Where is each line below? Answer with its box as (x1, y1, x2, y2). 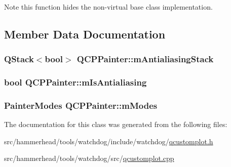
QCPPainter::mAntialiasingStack (76, 53, 214, 65)
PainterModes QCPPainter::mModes (4, 99, 158, 111)
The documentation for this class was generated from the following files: (4, 119, 227, 130)
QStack (4, 53, 34, 65)
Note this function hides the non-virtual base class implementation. (4, 2, 213, 12)
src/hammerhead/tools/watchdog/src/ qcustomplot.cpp (4, 153, 174, 163)
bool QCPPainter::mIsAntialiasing (4, 76, 147, 89)
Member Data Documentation (4, 26, 166, 41)
